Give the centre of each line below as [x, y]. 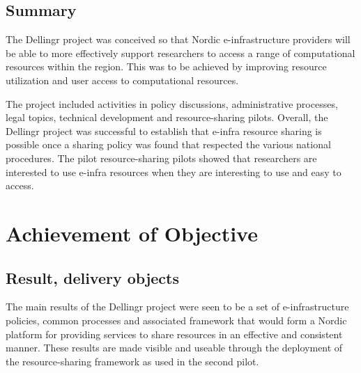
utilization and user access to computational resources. [122, 80]
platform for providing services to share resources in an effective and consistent [174, 334]
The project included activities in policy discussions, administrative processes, [172, 103]
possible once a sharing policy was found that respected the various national [168, 144]
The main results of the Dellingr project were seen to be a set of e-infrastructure [177, 307]
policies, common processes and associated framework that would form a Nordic [176, 320]
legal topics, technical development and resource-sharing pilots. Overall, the [167, 117]
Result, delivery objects [92, 277]
